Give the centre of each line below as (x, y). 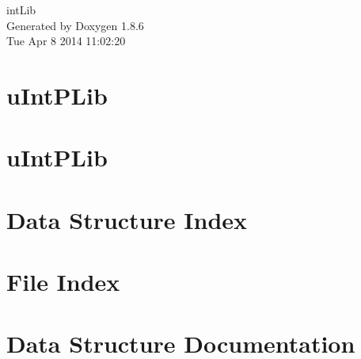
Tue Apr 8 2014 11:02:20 (66, 41)
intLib (21, 10)
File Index (63, 282)
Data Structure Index (127, 219)
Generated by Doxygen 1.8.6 (75, 25)
